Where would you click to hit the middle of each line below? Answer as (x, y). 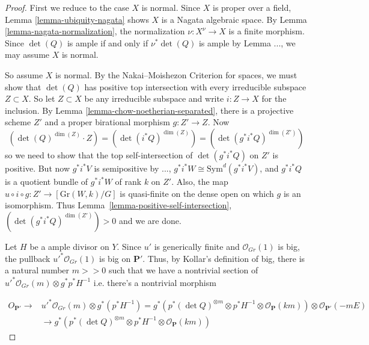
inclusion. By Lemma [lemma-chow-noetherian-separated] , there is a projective (149, 110)
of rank (128, 181)
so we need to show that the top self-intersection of (99, 154)
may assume (27, 54)
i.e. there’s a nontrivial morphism (155, 282)
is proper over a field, (252, 7)
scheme (18, 122)
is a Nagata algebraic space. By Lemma (234, 19)
